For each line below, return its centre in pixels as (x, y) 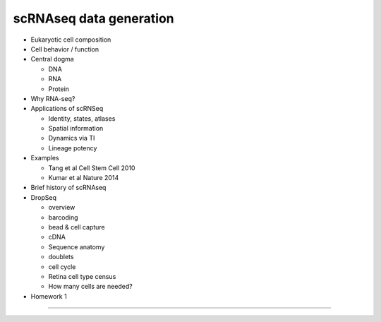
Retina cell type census (82, 276)
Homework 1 (49, 296)
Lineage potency (73, 148)
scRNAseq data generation (93, 18)
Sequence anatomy (77, 246)
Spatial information (76, 129)
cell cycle (62, 267)
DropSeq (43, 197)
